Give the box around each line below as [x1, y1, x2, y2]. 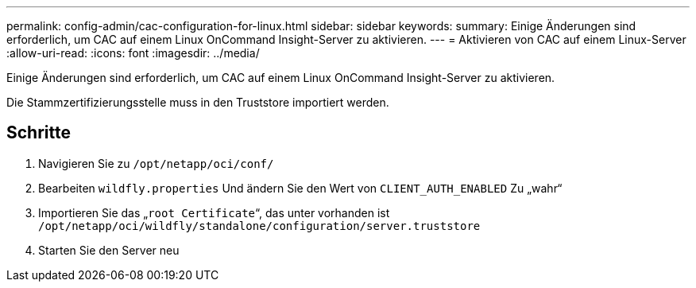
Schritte [6, 123, 71, 143]
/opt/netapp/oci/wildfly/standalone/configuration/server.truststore [38, 219, 481, 232]
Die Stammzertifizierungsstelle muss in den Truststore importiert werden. [6, 95, 389, 109]
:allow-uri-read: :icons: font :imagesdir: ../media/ [6, 46, 260, 60]
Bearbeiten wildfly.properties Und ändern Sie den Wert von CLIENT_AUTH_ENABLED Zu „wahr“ [38, 181, 563, 195]
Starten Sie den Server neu [38, 243, 180, 257]
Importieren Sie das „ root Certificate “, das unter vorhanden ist [38, 205, 390, 220]
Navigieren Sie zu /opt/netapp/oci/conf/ [38, 156, 274, 170]
